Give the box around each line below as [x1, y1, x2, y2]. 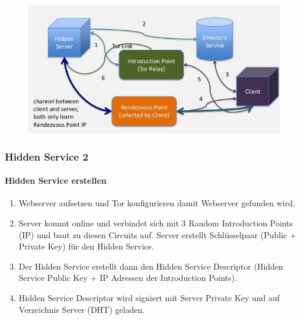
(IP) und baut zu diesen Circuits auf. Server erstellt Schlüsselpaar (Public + [18, 228, 296, 241]
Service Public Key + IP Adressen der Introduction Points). [18, 271, 237, 284]
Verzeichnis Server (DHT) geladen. [18, 303, 145, 315]
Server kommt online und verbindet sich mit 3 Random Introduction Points [18, 216, 293, 229]
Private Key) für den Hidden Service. [18, 240, 154, 252]
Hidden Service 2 [5, 149, 88, 164]
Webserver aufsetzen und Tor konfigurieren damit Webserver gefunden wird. [18, 197, 295, 209]
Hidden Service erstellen [5, 174, 107, 187]
